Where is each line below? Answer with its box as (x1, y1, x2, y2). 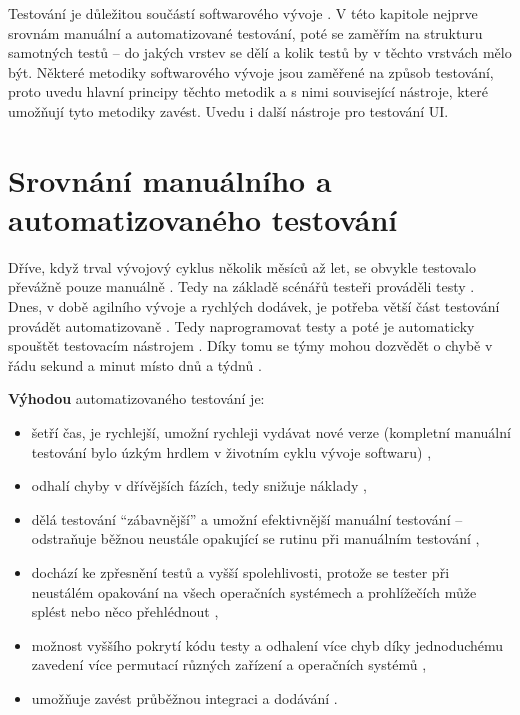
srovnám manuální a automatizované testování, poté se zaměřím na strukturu (8, 22, 483, 43)
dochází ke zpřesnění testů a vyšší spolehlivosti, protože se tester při (31, 562, 450, 582)
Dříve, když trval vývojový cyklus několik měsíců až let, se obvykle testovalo (8, 256, 476, 277)
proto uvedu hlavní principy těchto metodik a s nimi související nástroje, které (8, 81, 488, 102)
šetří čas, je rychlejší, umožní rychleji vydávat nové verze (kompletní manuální (31, 422, 511, 443)
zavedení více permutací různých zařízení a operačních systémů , (31, 654, 427, 675)
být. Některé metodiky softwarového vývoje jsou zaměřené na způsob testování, (8, 61, 494, 82)
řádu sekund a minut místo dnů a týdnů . (8, 354, 262, 375)
